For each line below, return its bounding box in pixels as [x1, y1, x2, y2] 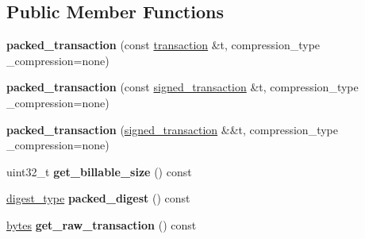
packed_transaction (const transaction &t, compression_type [6, 37, 321, 53]
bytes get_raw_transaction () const [6, 216, 197, 233]
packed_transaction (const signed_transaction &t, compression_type [6, 79, 359, 95]
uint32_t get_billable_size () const [6, 163, 192, 179]
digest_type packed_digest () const [6, 190, 190, 206]
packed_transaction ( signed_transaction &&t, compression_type [6, 121, 338, 137]
